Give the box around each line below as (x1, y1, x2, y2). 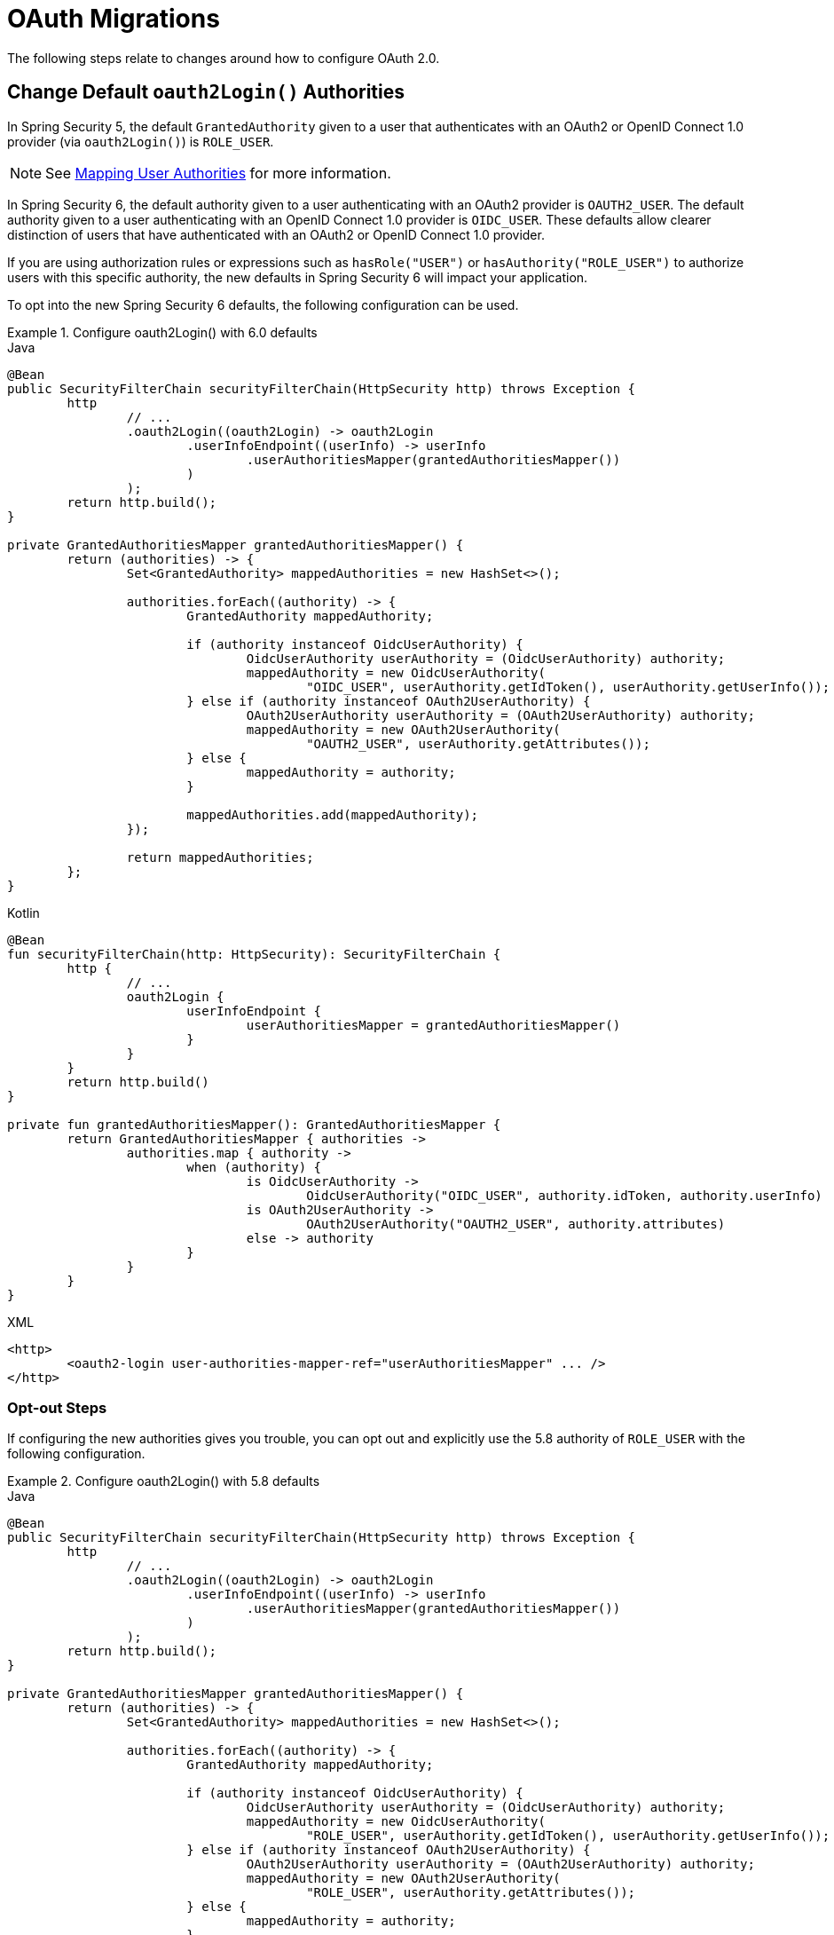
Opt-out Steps (7, 1398, 107, 1417)
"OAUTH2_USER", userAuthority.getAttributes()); (306, 736, 650, 751)
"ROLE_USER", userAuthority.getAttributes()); (306, 1885, 636, 1900)
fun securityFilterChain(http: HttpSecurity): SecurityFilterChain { (7, 946, 501, 961)
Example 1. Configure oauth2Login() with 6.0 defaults (7, 324, 318, 340)
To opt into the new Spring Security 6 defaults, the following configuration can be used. (7, 296, 519, 312)
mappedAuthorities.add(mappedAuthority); (186, 807, 479, 822)
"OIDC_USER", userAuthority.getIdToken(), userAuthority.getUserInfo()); (306, 679, 830, 694)
